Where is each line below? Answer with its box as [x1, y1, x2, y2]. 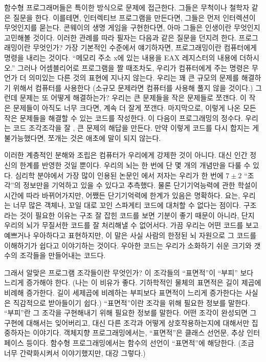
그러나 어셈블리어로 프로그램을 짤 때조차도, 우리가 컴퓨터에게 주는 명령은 [17, 62, 250, 73]
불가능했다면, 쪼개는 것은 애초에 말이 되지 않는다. [4, 132, 161, 143]
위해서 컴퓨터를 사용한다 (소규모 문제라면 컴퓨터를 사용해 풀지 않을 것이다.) [13, 82, 253, 93]
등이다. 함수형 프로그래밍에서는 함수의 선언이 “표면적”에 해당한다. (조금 [26, 337, 254, 348]
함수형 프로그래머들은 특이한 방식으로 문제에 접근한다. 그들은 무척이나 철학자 [4, 2, 250, 12]
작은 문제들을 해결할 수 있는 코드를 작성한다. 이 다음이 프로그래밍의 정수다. [4, 112, 243, 123]
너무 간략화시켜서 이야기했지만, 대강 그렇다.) [4, 347, 146, 358]
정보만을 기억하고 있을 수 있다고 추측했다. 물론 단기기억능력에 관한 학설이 [23, 180, 258, 190]
